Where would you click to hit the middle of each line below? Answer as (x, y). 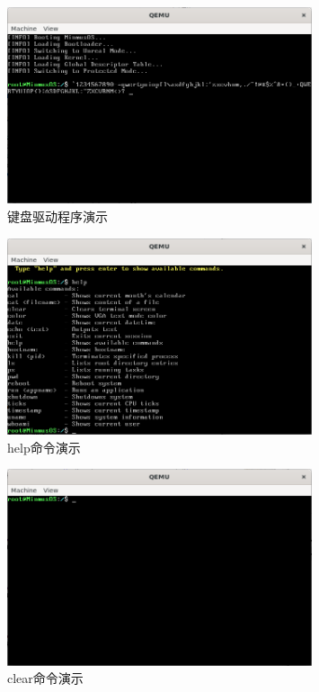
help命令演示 (44, 447)
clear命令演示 (45, 678)
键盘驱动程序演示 (58, 216)
